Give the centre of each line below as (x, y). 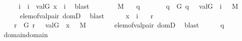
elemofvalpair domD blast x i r (86, 15)
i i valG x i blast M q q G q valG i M (129, 6)
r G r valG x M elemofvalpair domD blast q (119, 25)
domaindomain (26, 34)
